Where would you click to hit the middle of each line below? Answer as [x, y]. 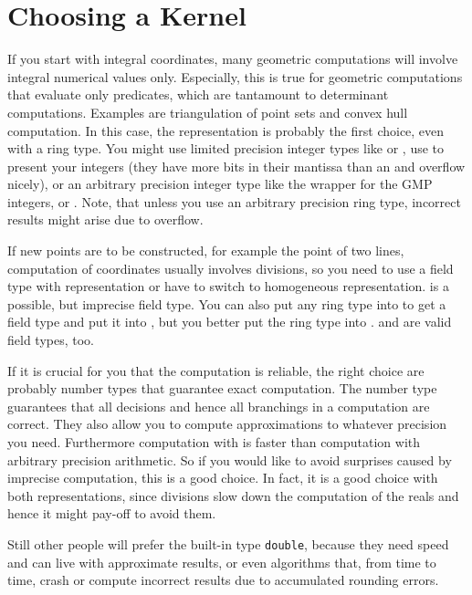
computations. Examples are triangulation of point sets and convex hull [208, 112]
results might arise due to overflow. [105, 219]
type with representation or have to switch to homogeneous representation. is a [228, 286]
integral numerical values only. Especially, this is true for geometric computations [235, 76]
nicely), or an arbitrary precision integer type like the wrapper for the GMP [220, 184]
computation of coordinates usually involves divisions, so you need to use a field [231, 268]
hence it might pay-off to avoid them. [112, 513]
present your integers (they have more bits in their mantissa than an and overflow [236, 166]
